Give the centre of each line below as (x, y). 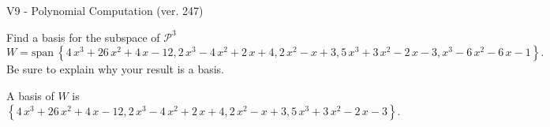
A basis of (30, 95)
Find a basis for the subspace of (83, 37)
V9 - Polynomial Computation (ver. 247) (105, 10)
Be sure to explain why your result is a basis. (116, 69)
